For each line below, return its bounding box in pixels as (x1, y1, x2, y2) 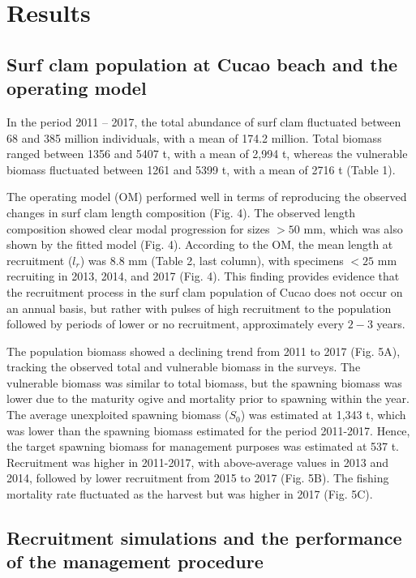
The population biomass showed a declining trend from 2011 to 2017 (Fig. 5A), (6, 342, 401, 359)
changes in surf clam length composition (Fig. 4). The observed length (6, 203, 355, 220)
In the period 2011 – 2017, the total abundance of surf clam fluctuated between (6, 113, 401, 130)
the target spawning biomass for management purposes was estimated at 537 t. (6, 438, 399, 455)
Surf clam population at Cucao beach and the (6, 51, 398, 76)
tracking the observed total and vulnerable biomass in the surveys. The (6, 358, 361, 375)
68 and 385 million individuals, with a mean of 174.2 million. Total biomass (6, 129, 382, 146)
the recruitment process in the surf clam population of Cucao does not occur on (6, 283, 403, 300)
